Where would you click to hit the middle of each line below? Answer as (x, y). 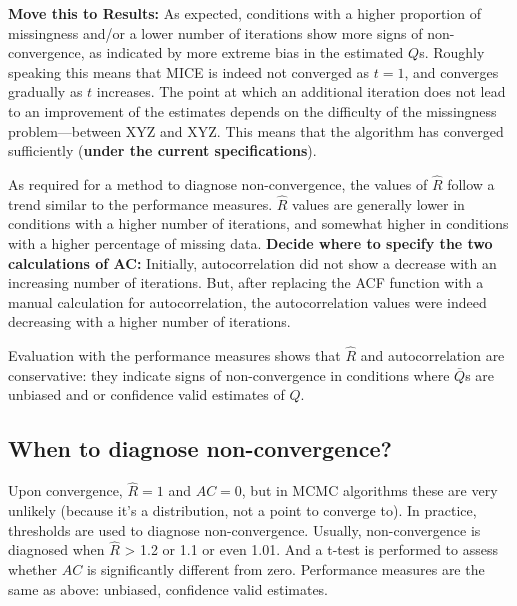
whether (33, 568)
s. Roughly (452, 52)
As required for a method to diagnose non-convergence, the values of (218, 183)
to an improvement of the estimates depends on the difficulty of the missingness (252, 110)
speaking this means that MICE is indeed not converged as (189, 71)
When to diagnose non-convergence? (200, 448)
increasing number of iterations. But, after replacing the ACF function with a (246, 282)
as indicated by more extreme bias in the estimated (246, 52)
